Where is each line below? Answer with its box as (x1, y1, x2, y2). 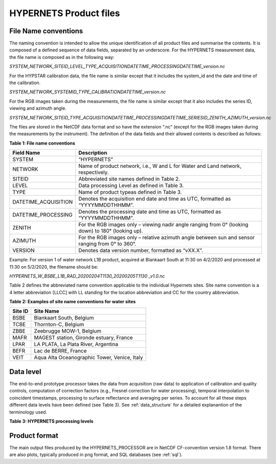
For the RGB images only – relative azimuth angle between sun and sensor (78, 234, 255, 241)
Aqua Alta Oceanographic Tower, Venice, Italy (34, 354, 143, 361)
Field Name (12, 149, 40, 156)
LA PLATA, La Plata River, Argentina (34, 341, 119, 348)
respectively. (78, 169, 109, 176)
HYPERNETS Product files (9, 8, 121, 19)
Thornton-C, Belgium (34, 321, 84, 328)
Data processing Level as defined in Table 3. (78, 182, 184, 189)
